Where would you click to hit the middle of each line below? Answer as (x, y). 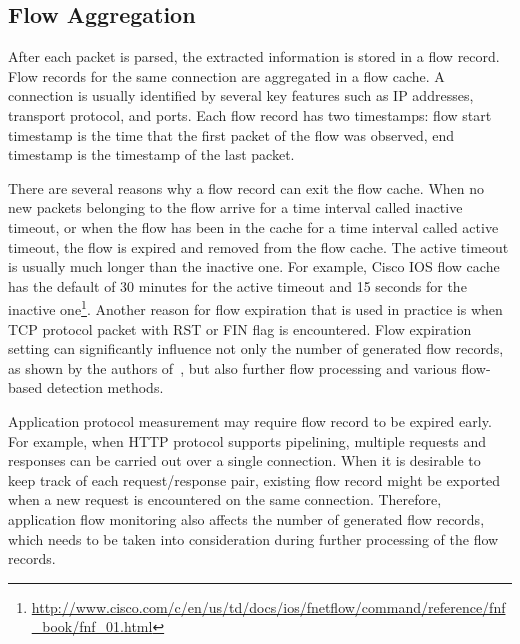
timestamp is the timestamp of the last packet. (151, 154)
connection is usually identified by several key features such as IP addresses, (241, 95)
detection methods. (105, 387)
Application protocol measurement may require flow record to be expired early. (250, 420)
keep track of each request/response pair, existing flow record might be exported (254, 479)
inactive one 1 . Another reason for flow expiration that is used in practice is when (255, 307)
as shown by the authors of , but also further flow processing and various (232, 367)
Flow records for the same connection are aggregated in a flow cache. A (226, 75)
